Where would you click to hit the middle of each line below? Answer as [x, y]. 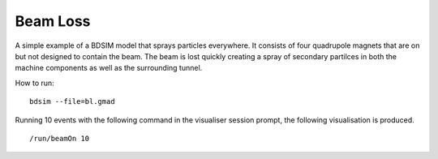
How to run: [34, 83]
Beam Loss [53, 21]
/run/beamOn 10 [60, 138]
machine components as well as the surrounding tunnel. [109, 68]
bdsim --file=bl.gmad [72, 102]
